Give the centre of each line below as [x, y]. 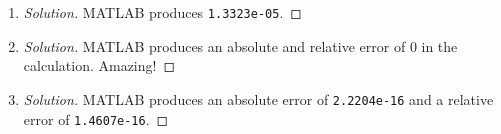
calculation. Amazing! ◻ [99, 65]
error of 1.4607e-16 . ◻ [96, 118]
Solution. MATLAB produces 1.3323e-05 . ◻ [162, 12]
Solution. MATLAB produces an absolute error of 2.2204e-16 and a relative [258, 98]
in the [439, 45]
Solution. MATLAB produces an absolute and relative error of [214, 45]
